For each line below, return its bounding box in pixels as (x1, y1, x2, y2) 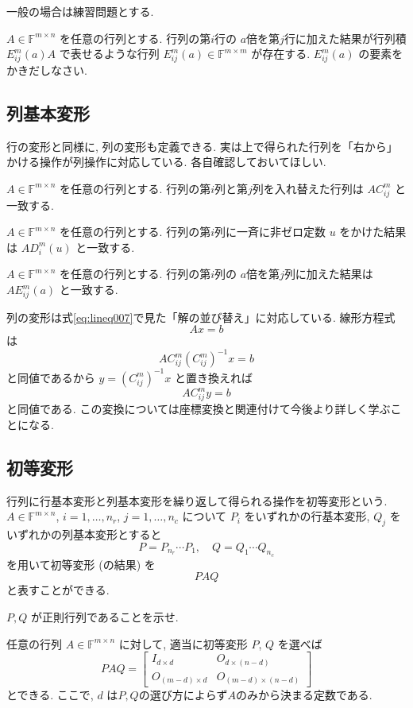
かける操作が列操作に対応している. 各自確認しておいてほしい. (6, 153, 326, 170)
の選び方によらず (138, 687, 228, 703)
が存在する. (251, 45, 311, 62)
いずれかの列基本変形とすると (6, 525, 162, 542)
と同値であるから (6, 369, 95, 385)
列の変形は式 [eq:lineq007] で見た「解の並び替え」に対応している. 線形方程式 (6, 308, 396, 325)
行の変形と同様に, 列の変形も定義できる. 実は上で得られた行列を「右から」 (6, 137, 398, 154)
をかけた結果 (339, 223, 407, 240)
